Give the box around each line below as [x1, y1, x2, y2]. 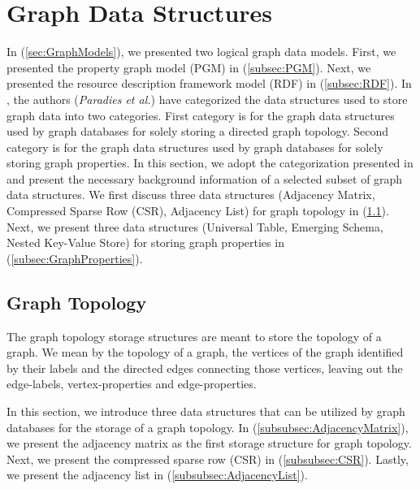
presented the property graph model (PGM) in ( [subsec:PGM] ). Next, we [6, 58, 371, 76]
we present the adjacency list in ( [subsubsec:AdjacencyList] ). [6, 466, 308, 483]
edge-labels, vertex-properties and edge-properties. [6, 375, 257, 392]
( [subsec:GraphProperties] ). [6, 249, 143, 266]
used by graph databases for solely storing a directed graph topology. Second [6, 123, 389, 140]
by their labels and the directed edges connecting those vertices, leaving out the [6, 359, 403, 376]
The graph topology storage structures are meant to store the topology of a [6, 327, 382, 344]
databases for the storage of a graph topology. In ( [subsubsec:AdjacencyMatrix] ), [6, 418, 409, 435]
